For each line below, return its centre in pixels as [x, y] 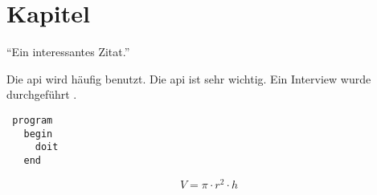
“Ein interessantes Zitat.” [68, 52]
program [33, 120]
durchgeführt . [42, 94]
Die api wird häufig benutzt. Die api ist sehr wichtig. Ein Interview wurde [189, 78]
